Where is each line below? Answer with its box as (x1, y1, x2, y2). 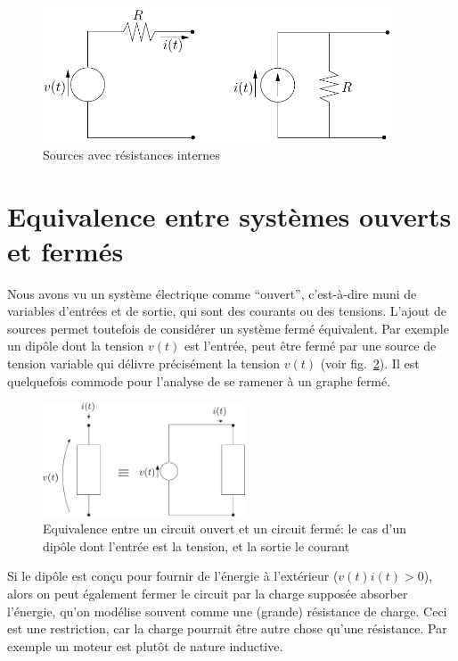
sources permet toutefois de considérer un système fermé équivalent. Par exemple (7, 318, 449, 337)
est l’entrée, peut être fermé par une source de (184, 336, 437, 355)
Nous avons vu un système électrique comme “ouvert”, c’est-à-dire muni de (7, 284, 417, 302)
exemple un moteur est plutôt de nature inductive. (7, 636, 283, 655)
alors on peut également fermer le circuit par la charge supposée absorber (7, 583, 408, 602)
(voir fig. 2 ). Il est (320, 354, 420, 373)
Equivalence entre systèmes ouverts (7, 197, 452, 234)
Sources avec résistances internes (43, 145, 220, 163)
